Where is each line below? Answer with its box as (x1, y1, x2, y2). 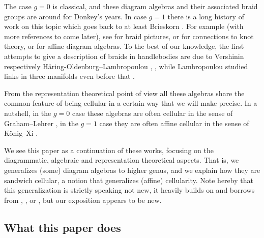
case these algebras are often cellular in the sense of (72, 107, 233, 118)
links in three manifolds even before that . (4, 71, 135, 81)
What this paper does (4, 219, 121, 235)
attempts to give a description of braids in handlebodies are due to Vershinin (4, 50, 244, 61)
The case (4, 1, 32, 11)
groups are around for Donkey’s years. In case (4, 11, 146, 21)
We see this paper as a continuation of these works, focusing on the (4, 144, 214, 155)
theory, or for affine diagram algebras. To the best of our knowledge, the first (4, 41, 244, 51)
